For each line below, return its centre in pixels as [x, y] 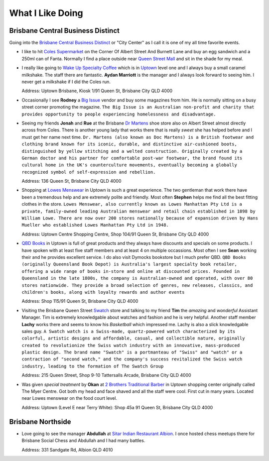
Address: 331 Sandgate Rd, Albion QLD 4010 [67, 450]
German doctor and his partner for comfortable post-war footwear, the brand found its [132, 158]
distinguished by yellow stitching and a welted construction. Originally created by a [132, 151]
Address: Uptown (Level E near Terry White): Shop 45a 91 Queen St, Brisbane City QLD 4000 [117, 407]
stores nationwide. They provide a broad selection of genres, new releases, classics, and [137, 285]
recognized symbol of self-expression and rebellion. [89, 172]
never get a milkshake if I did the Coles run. [66, 82]
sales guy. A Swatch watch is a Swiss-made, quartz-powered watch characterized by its [129, 331]
